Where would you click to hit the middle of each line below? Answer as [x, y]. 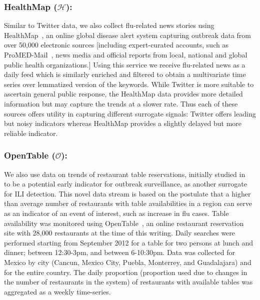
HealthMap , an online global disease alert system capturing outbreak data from [127, 35]
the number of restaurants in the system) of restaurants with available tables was [128, 282]
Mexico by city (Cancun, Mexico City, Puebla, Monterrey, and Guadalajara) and [128, 262]
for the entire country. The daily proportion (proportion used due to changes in [126, 272]
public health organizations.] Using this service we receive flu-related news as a [125, 64]
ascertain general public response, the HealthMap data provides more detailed [123, 94]
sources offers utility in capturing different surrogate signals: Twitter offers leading [130, 113]
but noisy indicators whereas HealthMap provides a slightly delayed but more [123, 123]
